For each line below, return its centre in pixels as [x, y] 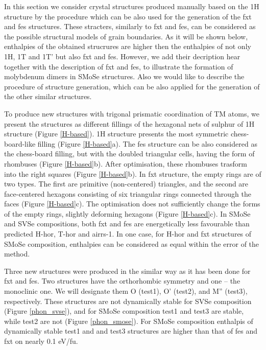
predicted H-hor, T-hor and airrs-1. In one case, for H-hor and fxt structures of [128, 234]
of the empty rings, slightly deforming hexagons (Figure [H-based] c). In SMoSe [127, 213]
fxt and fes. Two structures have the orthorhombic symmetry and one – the [122, 281]
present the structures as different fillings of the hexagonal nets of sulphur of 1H [129, 123]
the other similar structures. [48, 96]
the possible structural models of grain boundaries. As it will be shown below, [126, 36]
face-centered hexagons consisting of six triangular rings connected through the [128, 193]
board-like [20, 143]
